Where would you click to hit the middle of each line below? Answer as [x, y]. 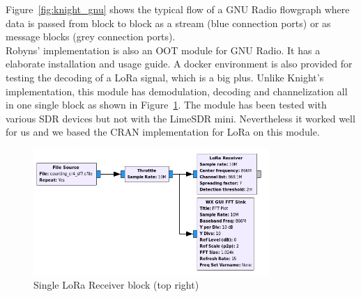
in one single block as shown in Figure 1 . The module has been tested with [166, 105]
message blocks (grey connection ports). [91, 37]
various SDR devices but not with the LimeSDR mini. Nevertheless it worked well [180, 118]
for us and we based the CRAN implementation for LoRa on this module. [163, 132]
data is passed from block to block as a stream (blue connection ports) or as [168, 23]
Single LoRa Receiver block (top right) [116, 285]
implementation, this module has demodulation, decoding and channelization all [177, 91]
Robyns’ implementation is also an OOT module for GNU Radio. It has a [163, 50]
